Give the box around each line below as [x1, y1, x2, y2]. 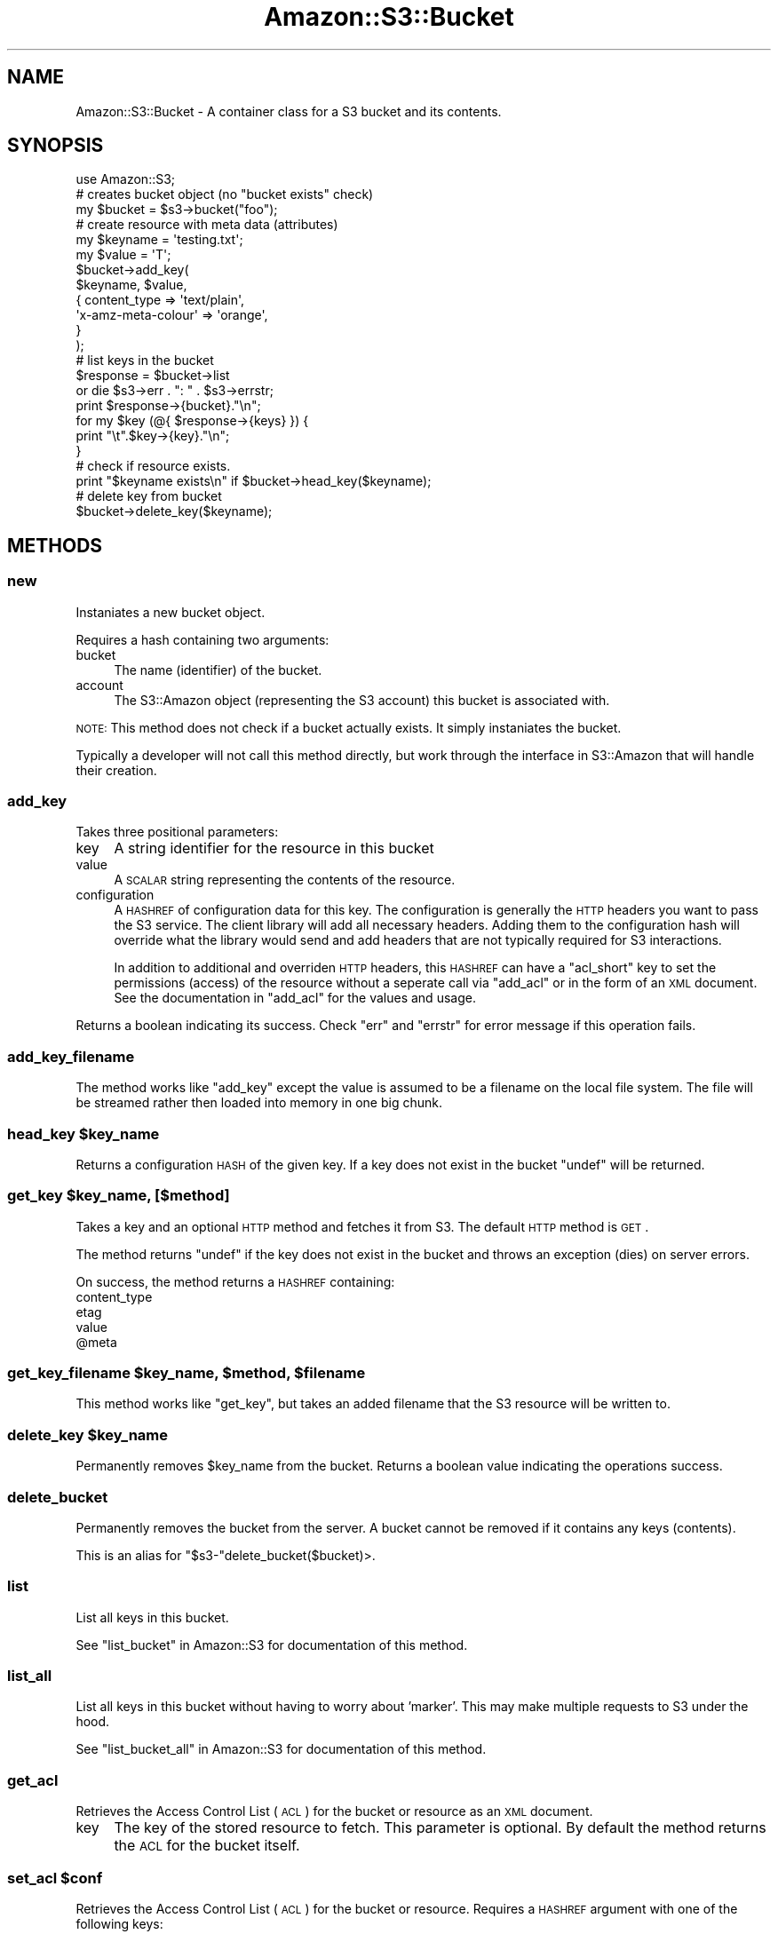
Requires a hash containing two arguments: [75, 631, 329, 647]
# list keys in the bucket [75, 353, 214, 369]
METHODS [7, 534, 103, 557]
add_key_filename [7, 1047, 135, 1066]
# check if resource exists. [75, 458, 231, 474]
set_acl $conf [7, 1868, 103, 1887]
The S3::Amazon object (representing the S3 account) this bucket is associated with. [114, 692, 610, 708]
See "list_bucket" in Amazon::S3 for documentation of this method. [75, 1637, 468, 1653]
